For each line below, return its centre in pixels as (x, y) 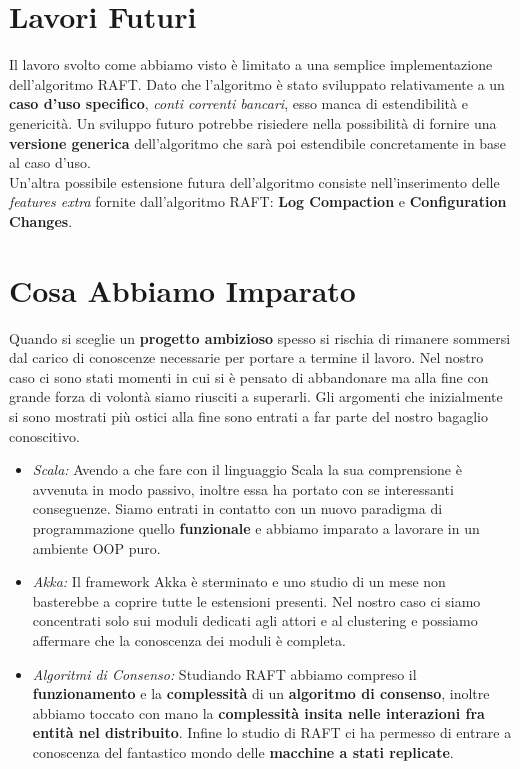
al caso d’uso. (50, 162)
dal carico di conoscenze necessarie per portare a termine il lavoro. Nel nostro (246, 357)
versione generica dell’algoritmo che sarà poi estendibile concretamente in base (257, 142)
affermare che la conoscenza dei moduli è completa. (189, 639)
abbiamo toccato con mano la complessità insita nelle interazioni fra (258, 712)
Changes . (41, 220)
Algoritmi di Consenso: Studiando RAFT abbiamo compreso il (224, 673)
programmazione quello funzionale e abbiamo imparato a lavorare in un (256, 527)
